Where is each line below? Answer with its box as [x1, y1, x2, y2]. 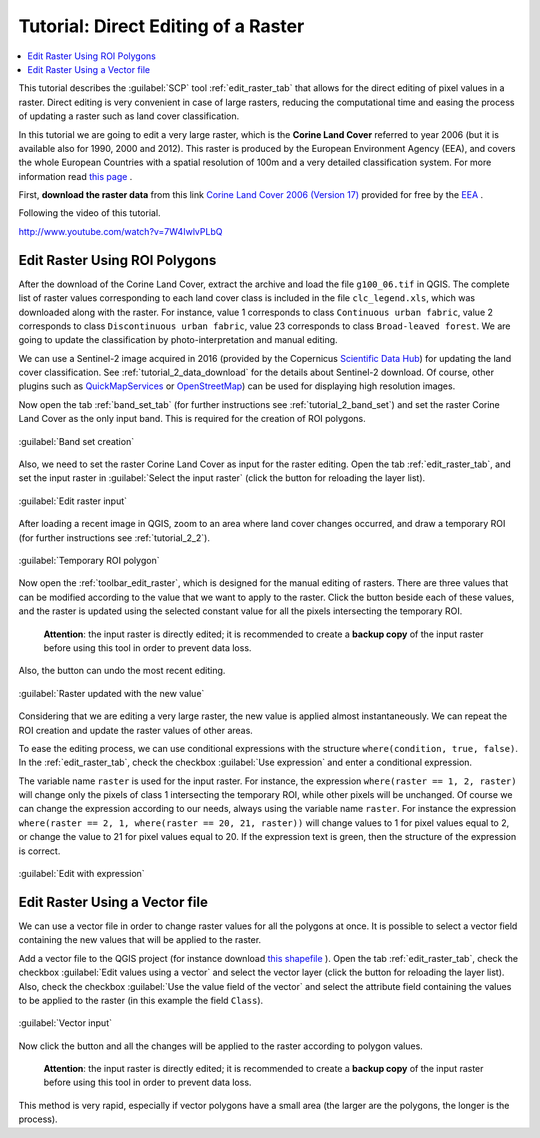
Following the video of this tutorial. [18, 207, 161, 219]
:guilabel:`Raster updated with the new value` [18, 687, 205, 699]
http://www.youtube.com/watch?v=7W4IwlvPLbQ [18, 225, 223, 237]
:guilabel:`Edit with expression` [18, 868, 145, 880]
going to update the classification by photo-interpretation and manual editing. [18, 334, 339, 346]
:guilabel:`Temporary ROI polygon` [18, 555, 160, 566]
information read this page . [18, 170, 133, 182]
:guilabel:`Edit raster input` [18, 495, 128, 507]
